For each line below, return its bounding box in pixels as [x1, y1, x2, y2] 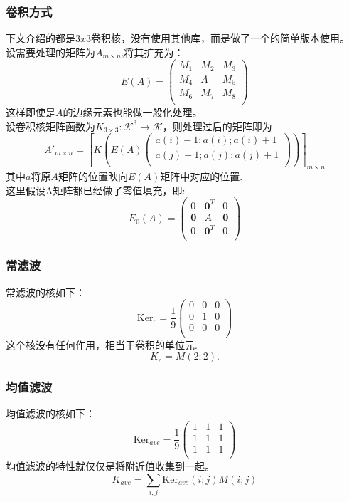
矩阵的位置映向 [58, 169, 128, 184]
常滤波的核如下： [6, 284, 85, 299]
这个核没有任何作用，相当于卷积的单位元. [6, 337, 198, 352]
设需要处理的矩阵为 [6, 44, 95, 59]
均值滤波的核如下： [6, 406, 95, 421]
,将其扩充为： [121, 44, 184, 59]
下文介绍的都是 [6, 31, 75, 46]
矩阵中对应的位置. [160, 169, 243, 184]
